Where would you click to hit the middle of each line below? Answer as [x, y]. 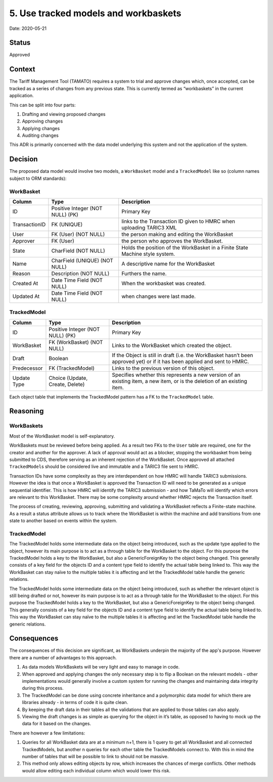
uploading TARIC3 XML [149, 227]
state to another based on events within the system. [63, 521]
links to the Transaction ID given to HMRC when [178, 221]
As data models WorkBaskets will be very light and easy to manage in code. [101, 667]
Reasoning [27, 411]
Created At [25, 283]
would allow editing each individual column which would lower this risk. [96, 770]
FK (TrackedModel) [72, 368]
